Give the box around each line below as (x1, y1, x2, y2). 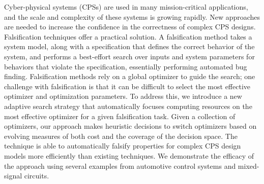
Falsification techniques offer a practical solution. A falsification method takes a (4, 31, 252, 42)
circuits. (24, 170, 49, 181)
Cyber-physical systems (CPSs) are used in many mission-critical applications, (4, 2, 248, 12)
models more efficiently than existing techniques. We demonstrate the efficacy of (4, 150, 254, 161)
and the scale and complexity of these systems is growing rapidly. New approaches (4, 11, 260, 22)
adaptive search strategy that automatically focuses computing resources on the (4, 100, 252, 111)
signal (4, 170, 22, 181)
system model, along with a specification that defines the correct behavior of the (4, 41, 255, 52)
